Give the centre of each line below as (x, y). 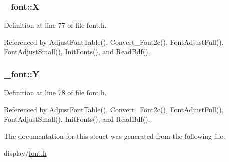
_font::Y (22, 74)
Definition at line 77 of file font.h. (55, 25)
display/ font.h (25, 153)
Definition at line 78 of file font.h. (55, 93)
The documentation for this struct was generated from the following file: (115, 136)
